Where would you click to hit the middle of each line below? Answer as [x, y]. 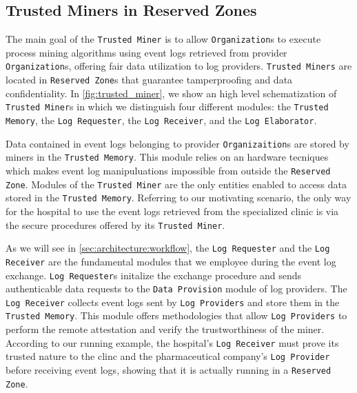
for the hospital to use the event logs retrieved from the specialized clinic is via [172, 211]
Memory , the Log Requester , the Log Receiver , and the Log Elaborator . [161, 120]
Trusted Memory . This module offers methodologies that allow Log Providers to [176, 315]
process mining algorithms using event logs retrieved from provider [146, 52]
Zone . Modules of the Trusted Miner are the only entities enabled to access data [176, 184]
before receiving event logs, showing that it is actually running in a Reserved [169, 370]
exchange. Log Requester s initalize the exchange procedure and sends [153, 275]
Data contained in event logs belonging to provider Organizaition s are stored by [177, 143]
